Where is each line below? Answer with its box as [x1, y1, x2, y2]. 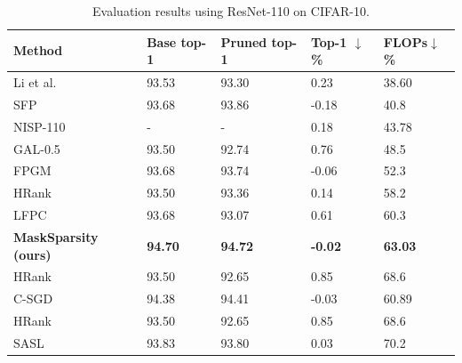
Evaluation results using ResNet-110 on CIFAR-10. [92, 2, 370, 20]
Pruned [220, 32, 267, 51]
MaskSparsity [13, 227, 99, 246]
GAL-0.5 [13, 139, 60, 157]
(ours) [13, 245, 52, 263]
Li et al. [13, 73, 57, 92]
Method [13, 41, 63, 60]
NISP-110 [13, 117, 66, 135]
